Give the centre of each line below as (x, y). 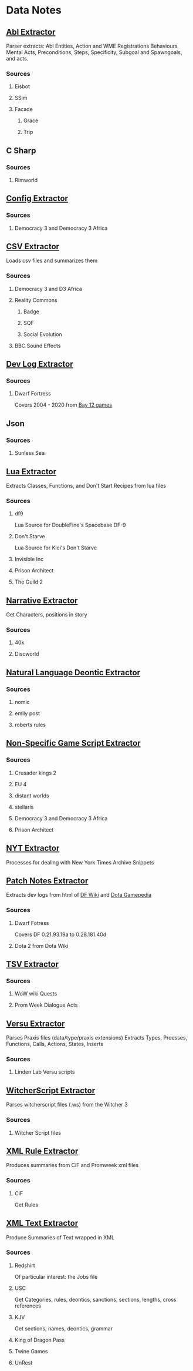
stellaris (24, 807)
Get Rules (26, 1205)
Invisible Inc (29, 559)
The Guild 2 (28, 582)
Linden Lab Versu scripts (45, 1072)
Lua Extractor (31, 472)
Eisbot (22, 86)
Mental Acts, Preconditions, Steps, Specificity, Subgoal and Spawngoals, (94, 52)
